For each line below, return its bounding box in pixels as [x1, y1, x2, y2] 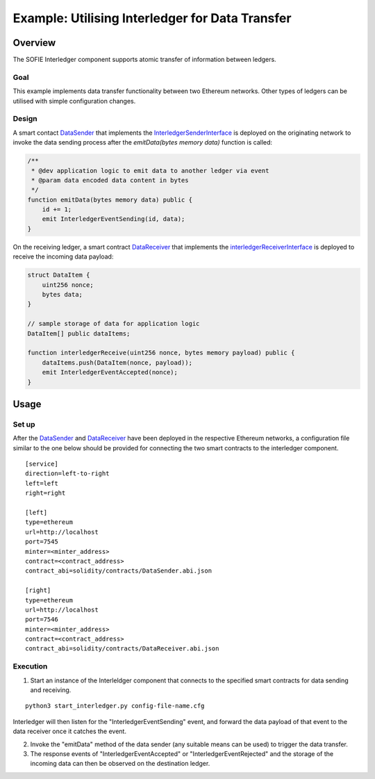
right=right [25, 489, 66, 497]
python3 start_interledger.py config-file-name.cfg [25, 702, 205, 710]
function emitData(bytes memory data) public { [27, 195, 192, 204]
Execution [12, 662, 48, 671]
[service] [25, 460, 58, 468]
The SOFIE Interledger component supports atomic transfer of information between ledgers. [12, 56, 277, 64]
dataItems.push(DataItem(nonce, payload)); [42, 359, 192, 366]
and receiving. [30, 685, 72, 694]
